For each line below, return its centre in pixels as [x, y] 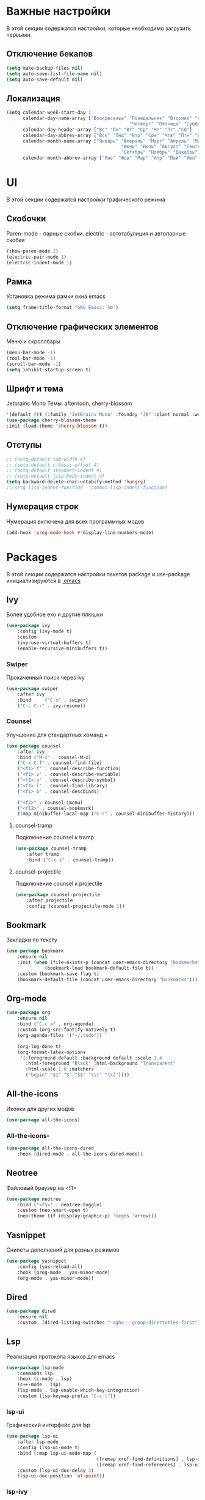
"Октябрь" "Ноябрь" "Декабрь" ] [161, 152]
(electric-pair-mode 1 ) [37, 257]
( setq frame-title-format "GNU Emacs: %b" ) [63, 308]
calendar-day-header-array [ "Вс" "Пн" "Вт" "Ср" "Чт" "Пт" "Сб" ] [107, 130]
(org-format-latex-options [52, 1052]
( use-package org [28, 1013]
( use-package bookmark [35, 951]
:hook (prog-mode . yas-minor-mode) [64, 1272]
